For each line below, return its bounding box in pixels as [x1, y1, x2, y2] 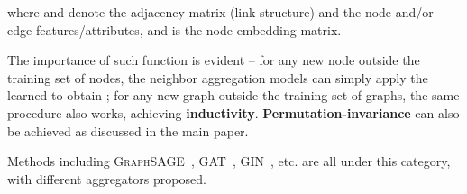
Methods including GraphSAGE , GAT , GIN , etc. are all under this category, [7, 152, 451, 171]
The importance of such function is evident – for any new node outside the [7, 51, 420, 69]
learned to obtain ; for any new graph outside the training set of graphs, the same [7, 86, 460, 105]
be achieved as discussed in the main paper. [7, 121, 249, 140]
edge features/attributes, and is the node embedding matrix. [7, 20, 342, 39]
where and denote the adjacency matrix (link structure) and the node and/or [7, 3, 434, 21]
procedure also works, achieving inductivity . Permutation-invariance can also [7, 103, 460, 122]
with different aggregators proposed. [7, 169, 206, 188]
